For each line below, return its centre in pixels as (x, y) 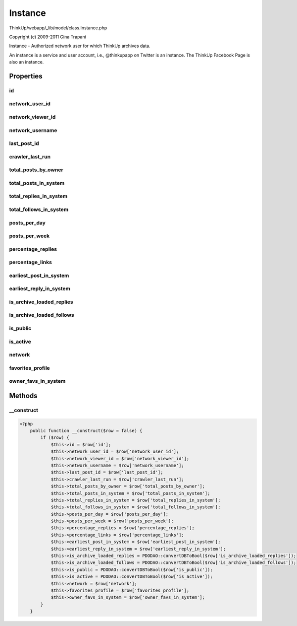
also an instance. (26, 62)
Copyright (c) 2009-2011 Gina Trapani (48, 37)
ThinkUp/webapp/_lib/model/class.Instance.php (58, 28)
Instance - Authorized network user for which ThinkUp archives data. (80, 46)
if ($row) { (55, 438)
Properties (26, 76)
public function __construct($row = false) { (86, 431)
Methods (23, 395)
